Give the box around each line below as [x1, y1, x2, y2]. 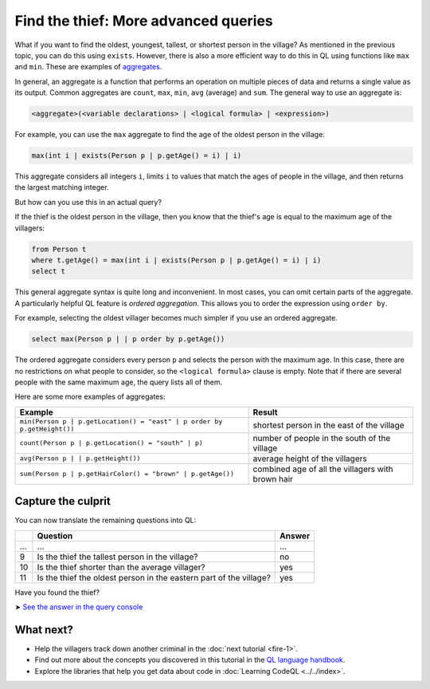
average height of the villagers [252, 453, 368, 464]
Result [252, 407, 278, 418]
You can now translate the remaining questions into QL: [14, 515, 197, 526]
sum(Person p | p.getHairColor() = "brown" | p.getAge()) [19, 470, 235, 478]
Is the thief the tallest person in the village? [37, 551, 198, 562]
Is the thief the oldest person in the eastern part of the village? [37, 572, 271, 583]
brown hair [252, 473, 294, 484]
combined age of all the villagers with [252, 463, 393, 474]
